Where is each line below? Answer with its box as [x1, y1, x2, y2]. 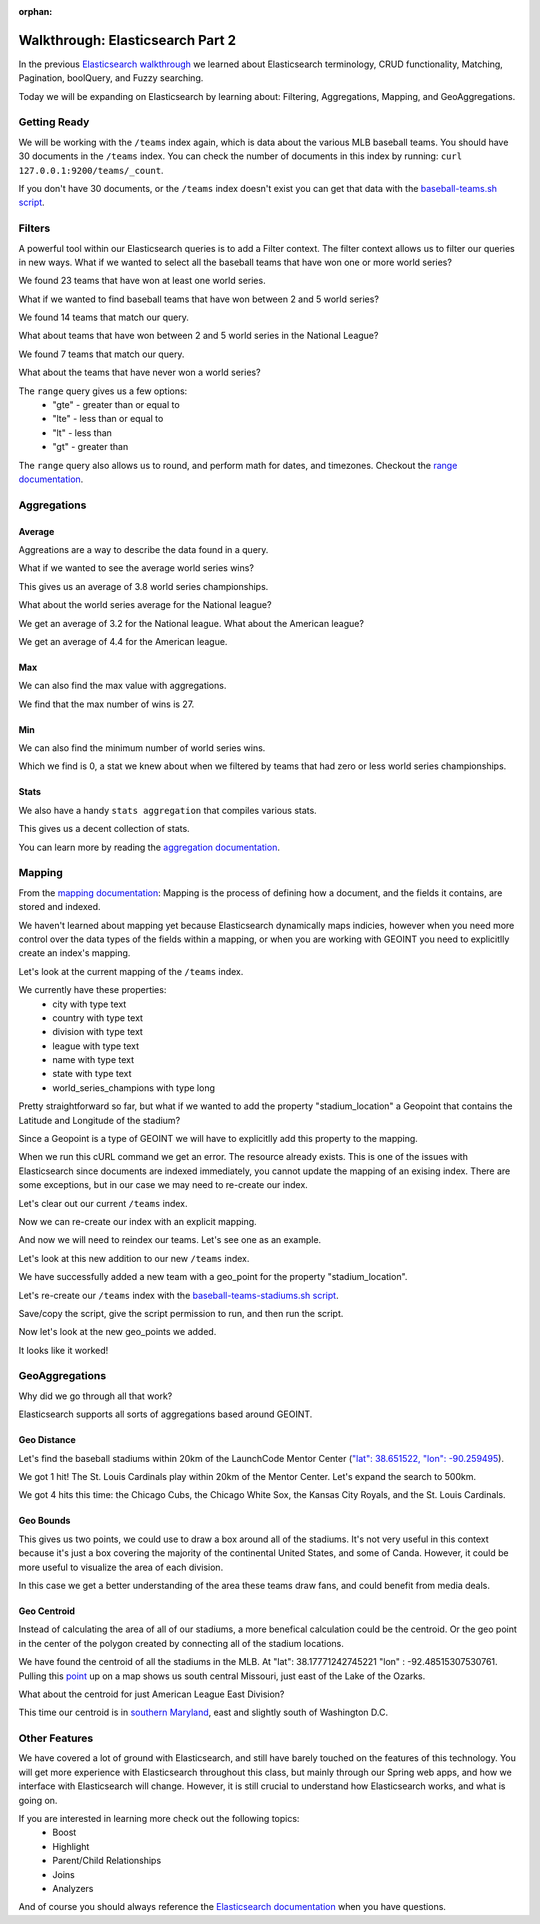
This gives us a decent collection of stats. [18, 823, 190, 835]
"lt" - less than [52, 426, 112, 439]
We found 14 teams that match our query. [18, 311, 189, 324]
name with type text [52, 1054, 135, 1066]
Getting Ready [18, 115, 90, 129]
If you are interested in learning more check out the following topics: [18, 1813, 300, 1825]
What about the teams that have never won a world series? [18, 366, 261, 379]
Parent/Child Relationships [52, 1855, 162, 1867]
